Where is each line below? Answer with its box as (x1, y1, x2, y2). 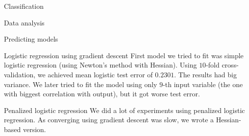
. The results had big (174, 69, 237, 79)
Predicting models (4, 34, 58, 44)
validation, (4, 69, 36, 79)
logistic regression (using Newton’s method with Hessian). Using (4, 60, 197, 70)
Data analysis (4, 17, 45, 27)
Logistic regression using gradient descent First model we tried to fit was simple (4, 50, 244, 60)
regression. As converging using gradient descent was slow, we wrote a (4, 114, 214, 125)
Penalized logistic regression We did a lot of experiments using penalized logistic (4, 105, 245, 115)
